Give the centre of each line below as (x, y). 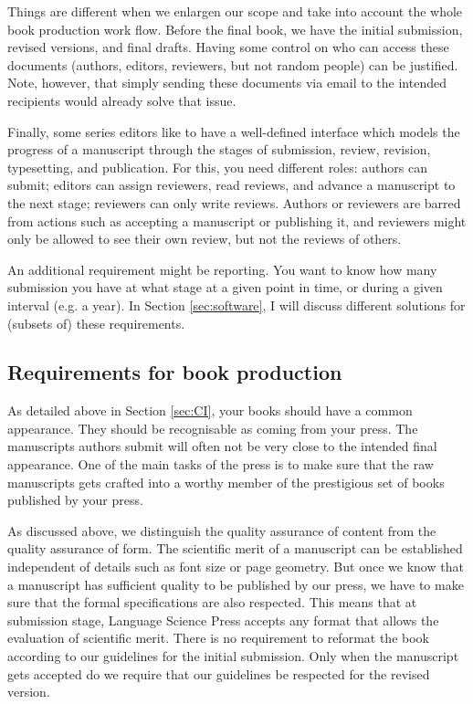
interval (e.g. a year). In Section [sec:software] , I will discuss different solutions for (236, 305)
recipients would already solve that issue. (122, 100)
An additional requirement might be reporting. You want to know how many (222, 269)
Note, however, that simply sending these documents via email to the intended (227, 83)
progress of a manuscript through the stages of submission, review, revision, (219, 149)
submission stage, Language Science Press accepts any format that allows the (223, 620)
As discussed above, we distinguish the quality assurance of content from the (222, 530)
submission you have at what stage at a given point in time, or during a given (225, 287)
